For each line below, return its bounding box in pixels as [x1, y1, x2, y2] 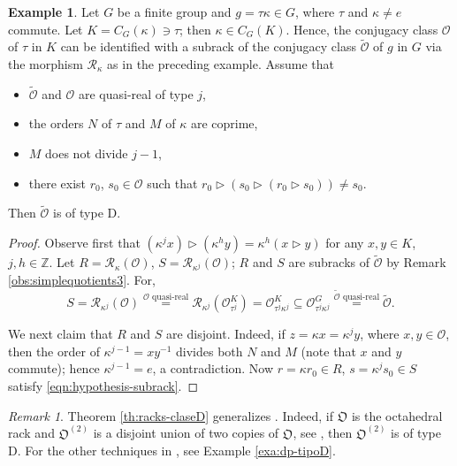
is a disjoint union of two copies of [93, 424, 279, 442]
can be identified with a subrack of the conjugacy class [60, 37, 356, 56]
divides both [175, 341, 243, 360]
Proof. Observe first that [8, 233, 141, 251]
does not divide [45, 144, 128, 162]
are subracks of [288, 253, 370, 271]
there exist [28, 173, 87, 192]
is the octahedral [351, 406, 443, 424]
